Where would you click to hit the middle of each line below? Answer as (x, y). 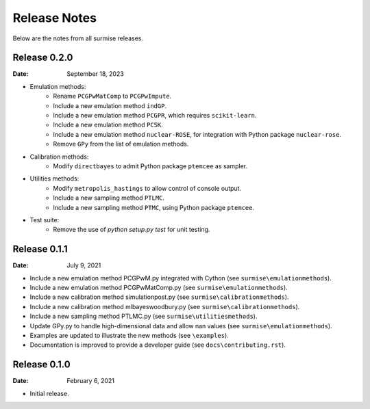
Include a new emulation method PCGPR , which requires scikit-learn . (155, 116)
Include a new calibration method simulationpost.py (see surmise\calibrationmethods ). (159, 297)
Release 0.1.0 (42, 365)
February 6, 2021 (90, 381)
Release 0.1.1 (40, 249)
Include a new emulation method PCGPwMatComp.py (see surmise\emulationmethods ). (159, 288)
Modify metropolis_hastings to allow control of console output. (147, 188)
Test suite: (45, 220)
